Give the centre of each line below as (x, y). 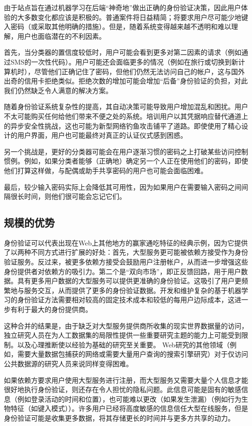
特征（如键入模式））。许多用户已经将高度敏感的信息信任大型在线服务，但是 (129, 408)
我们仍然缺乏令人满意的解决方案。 (58, 90)
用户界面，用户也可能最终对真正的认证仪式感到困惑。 (102, 135)
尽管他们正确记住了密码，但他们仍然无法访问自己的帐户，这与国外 (139, 71)
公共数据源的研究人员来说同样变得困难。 (68, 364)
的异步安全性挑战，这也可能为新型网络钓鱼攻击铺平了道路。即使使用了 (116, 125)
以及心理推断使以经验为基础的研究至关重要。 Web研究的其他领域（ (123, 344)
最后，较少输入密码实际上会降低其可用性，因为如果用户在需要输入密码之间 (123, 187)
